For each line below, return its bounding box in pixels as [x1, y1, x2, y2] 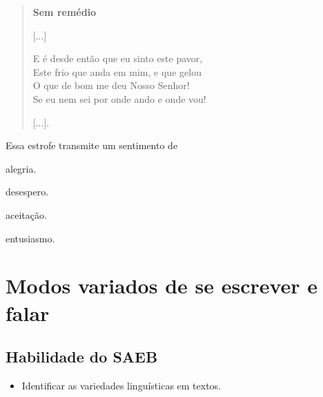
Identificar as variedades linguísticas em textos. [21, 378, 222, 392]
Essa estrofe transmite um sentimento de [6, 138, 178, 153]
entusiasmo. [6, 231, 55, 245]
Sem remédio [32, 5, 97, 19]
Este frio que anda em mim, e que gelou [32, 64, 202, 79]
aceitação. [6, 207, 47, 222]
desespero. [6, 184, 49, 199]
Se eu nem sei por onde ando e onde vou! [32, 91, 206, 106]
